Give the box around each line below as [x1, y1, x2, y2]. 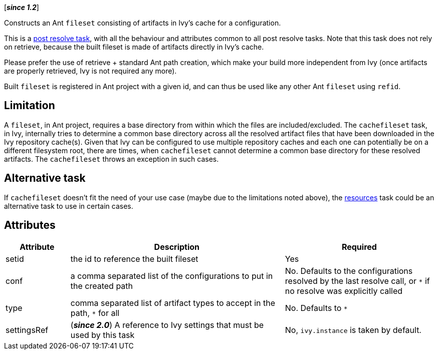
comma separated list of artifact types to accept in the [70, 297, 276, 308]
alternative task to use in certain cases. [4, 201, 133, 210]
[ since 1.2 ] [4, 3, 39, 12]
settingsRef [6, 324, 49, 335]
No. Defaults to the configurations [285, 265, 413, 276]
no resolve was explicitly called [285, 285, 403, 296]
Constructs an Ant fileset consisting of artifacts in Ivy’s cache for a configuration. [4, 19, 281, 27]
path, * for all [70, 307, 120, 318]
